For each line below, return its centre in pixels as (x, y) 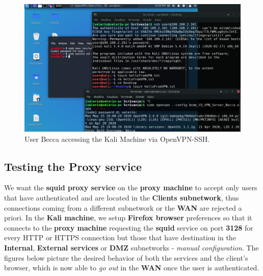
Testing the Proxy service (73, 166)
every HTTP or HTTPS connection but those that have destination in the (120, 237)
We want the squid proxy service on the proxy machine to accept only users (131, 187)
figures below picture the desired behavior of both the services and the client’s (126, 257)
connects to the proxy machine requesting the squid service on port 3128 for (129, 227)
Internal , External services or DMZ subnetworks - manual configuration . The (131, 248)
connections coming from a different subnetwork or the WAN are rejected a (123, 207)
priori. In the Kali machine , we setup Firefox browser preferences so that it (128, 218)
